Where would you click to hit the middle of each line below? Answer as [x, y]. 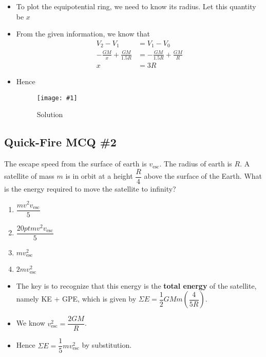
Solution [50, 114]
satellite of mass [29, 176]
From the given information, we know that [83, 34]
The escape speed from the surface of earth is [75, 164]
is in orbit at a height [99, 176]
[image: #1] [57, 98]
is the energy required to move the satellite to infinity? [90, 188]
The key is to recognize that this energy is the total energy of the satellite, [136, 285]
